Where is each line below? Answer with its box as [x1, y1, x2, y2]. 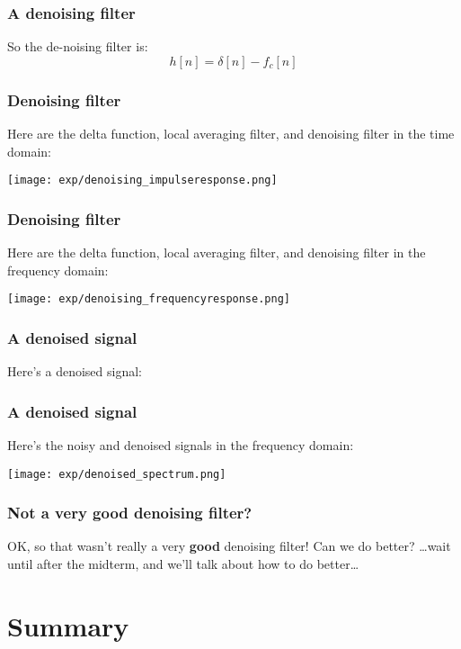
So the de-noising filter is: [7, 37, 148, 56]
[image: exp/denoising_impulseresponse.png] [7, 174, 278, 187]
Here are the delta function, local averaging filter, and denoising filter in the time [7, 124, 455, 143]
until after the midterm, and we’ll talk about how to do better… [7, 554, 359, 573]
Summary [7, 607, 129, 644]
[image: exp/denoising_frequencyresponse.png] [7, 293, 290, 306]
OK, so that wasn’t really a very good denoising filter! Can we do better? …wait [7, 536, 451, 555]
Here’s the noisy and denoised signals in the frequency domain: [7, 435, 354, 454]
